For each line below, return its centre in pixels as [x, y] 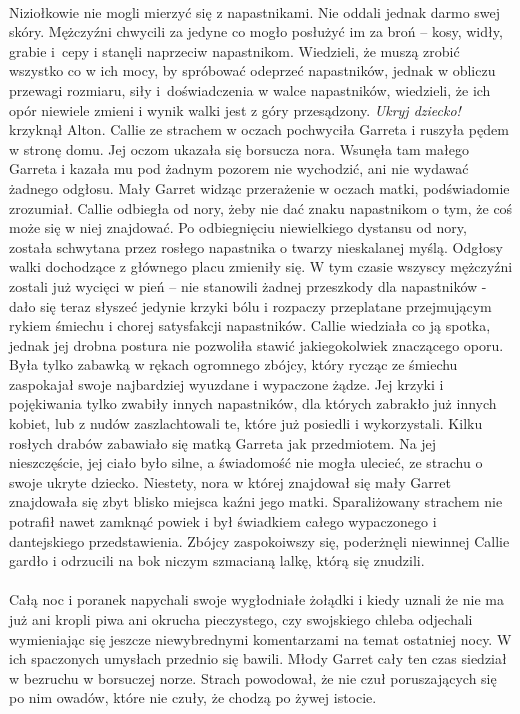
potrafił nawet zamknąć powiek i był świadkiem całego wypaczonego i [223, 521]
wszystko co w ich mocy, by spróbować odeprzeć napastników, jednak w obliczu [252, 70]
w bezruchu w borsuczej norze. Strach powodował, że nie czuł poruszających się [253, 677]
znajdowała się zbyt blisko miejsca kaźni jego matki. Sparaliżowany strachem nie [256, 501]
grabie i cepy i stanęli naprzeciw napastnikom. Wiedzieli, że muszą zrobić [234, 50]
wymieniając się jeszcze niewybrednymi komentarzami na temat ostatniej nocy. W [260, 638]
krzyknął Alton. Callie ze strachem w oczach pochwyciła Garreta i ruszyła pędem [259, 129]
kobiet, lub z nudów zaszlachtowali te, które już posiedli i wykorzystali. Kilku [246, 423]
